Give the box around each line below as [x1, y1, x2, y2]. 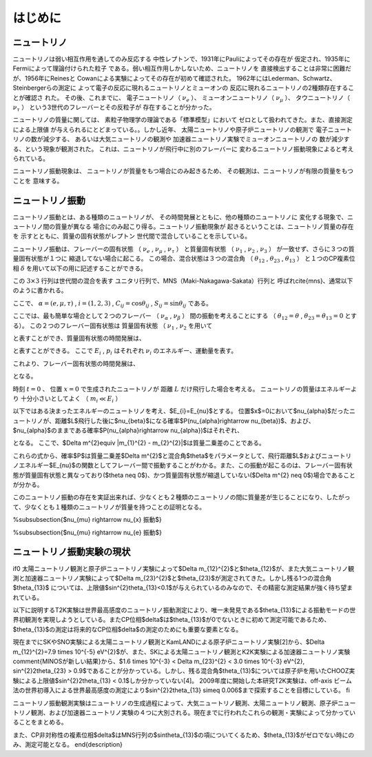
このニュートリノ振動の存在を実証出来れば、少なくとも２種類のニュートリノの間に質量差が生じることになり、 [12, 493, 327, 501]
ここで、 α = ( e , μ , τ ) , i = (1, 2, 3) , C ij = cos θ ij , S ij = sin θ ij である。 [12, 299, 213, 309]
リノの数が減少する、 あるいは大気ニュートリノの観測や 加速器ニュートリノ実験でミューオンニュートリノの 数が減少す [12, 135, 350, 143]
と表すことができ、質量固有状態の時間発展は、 [12, 334, 146, 342]
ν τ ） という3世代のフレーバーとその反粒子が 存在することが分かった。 [12, 103, 216, 113]
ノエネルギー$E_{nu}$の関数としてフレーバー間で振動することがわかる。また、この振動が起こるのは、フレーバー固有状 [12, 461, 353, 470]
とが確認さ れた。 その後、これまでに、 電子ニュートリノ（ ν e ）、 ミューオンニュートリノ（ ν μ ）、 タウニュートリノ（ [12, 93, 351, 103]
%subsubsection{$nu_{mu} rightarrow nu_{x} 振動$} [12, 516, 162, 524]
